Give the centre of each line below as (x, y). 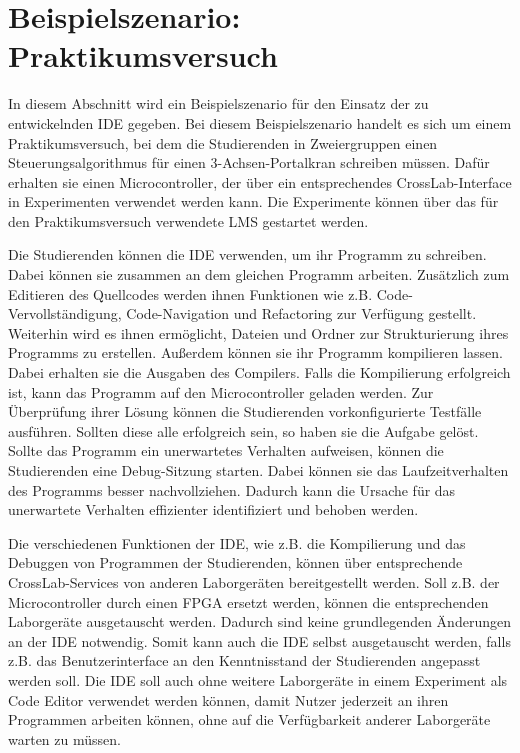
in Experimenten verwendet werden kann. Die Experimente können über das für (253, 201)
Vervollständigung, (65, 313)
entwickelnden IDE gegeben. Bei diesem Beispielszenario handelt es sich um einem (260, 122)
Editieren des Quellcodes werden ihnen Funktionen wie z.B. (190, 293)
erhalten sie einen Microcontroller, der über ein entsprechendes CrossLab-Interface (260, 181)
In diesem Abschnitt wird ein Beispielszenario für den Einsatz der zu (218, 103)
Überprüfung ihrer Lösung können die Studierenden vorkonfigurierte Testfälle (245, 411)
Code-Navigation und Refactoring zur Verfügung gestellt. (301, 313)
